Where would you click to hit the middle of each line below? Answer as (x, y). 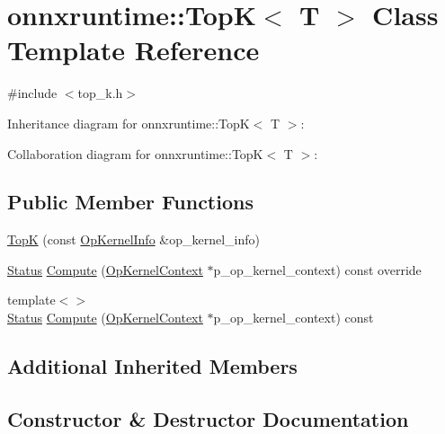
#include (32, 93)
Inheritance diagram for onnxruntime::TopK (129, 123)
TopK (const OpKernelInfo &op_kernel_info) (133, 239)
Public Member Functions (130, 202)
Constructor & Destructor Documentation (208, 418)
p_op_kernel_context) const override (317, 269)
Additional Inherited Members (152, 366)
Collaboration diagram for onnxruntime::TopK (135, 153)
